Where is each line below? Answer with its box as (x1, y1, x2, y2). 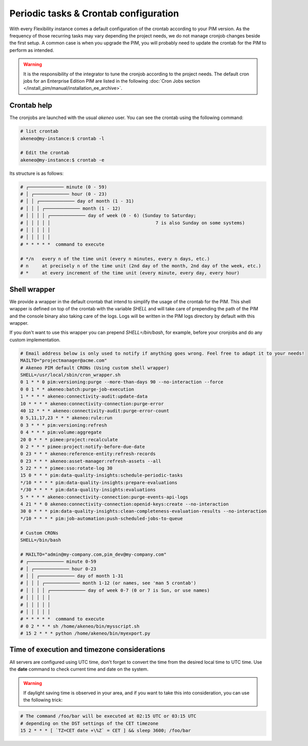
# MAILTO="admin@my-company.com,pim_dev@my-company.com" (20, 552, 167, 557)
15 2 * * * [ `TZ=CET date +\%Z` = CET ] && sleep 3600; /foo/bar (20, 728, 191, 733)
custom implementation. (9, 337, 61, 343)
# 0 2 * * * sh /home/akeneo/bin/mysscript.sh (20, 623, 140, 629)
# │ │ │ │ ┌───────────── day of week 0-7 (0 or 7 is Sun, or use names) (20, 587, 210, 593)
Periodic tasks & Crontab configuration (9, 8, 179, 19)
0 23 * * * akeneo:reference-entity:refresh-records (20, 451, 156, 457)
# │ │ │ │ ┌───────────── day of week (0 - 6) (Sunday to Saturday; (20, 213, 197, 219)
